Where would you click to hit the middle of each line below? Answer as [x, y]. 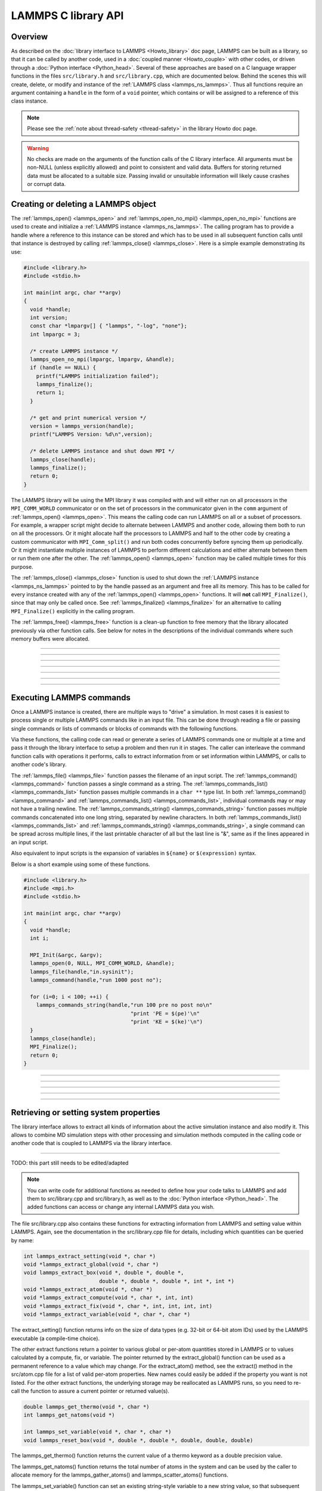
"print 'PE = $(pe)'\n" [165, 1013]
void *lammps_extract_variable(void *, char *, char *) [107, 1314]
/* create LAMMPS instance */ [74, 351]
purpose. [22, 567]
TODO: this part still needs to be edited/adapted [70, 1162]
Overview [30, 37]
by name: [22, 1240]
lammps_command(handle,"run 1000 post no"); [96, 980]
